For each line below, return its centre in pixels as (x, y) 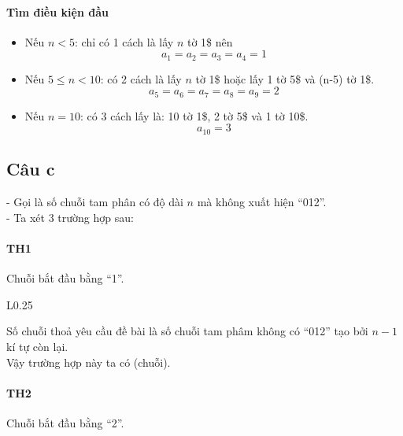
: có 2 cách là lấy (141, 78)
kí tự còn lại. (37, 346)
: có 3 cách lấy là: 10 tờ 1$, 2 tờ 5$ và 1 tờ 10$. (194, 115)
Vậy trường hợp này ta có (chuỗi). (89, 362)
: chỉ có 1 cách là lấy (124, 41)
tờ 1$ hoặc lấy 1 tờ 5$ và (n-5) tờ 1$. (285, 78)
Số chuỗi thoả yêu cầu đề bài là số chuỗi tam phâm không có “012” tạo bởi (187, 331)
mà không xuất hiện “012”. (262, 202)
